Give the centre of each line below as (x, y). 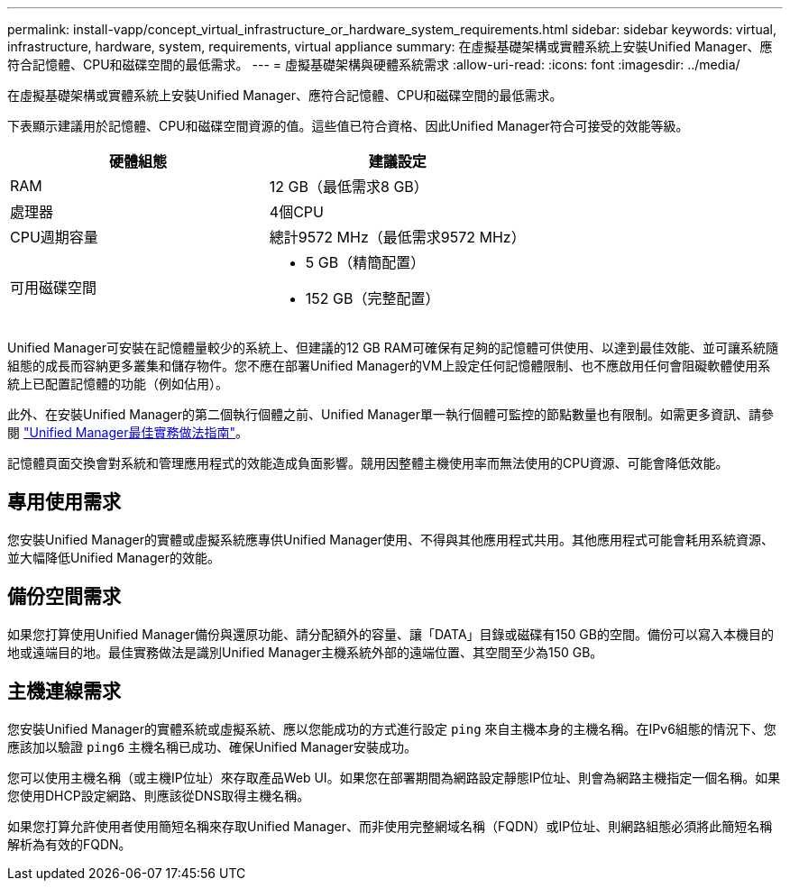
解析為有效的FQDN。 (69, 844)
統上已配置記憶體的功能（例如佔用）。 (118, 384)
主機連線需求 (64, 691)
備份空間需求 (64, 597)
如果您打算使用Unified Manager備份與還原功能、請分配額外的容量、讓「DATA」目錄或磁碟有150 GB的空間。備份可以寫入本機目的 (390, 634)
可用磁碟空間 (54, 288)
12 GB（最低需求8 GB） (349, 187)
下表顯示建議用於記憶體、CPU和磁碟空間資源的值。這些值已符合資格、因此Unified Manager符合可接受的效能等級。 (348, 126)
